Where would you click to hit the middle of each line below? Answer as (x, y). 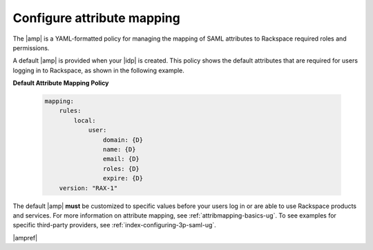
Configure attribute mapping (97, 18)
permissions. (31, 48)
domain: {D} (123, 140)
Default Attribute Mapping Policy (61, 83)
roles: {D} (121, 168)
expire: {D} (123, 178)
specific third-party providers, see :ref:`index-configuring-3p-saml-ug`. (115, 225)
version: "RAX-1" (88, 188)
